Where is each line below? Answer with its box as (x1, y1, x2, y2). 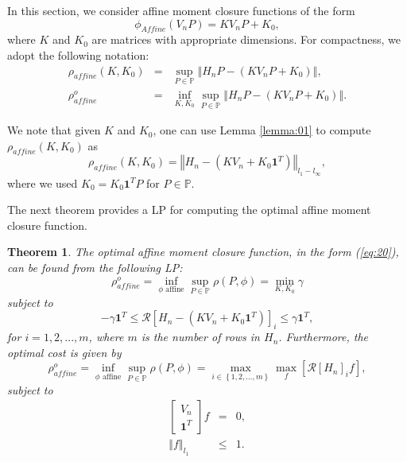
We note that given (7, 122, 101, 138)
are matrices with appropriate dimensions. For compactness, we (91, 31, 401, 48)
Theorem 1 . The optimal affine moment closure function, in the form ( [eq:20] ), (7, 243, 399, 260)
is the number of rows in (141, 328, 260, 345)
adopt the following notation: (7, 46, 149, 63)
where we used (7, 174, 78, 191)
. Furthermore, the (278, 328, 369, 345)
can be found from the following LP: (7, 259, 183, 276)
